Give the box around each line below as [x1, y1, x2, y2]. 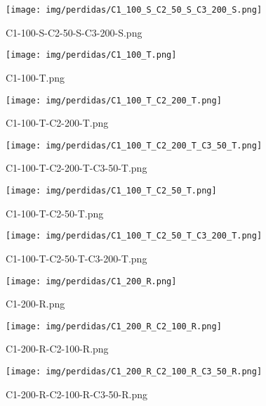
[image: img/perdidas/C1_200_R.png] [6, 276, 177, 286]
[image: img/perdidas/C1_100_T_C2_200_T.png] [6, 95, 222, 106]
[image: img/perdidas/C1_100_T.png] [6, 50, 177, 61]
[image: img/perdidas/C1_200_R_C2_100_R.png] [6, 321, 222, 331]
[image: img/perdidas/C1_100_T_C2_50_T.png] [6, 186, 217, 196]
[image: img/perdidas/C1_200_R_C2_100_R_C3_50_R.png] [6, 367, 262, 376]
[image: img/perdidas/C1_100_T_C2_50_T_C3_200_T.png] [6, 231, 262, 241]
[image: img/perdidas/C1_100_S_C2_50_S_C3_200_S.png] [6, 5, 262, 15]
